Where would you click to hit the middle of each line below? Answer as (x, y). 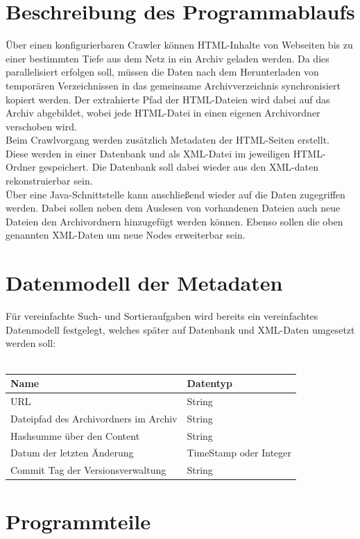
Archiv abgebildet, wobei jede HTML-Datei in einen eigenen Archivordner (163, 113)
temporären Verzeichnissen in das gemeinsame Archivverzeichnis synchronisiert (173, 85)
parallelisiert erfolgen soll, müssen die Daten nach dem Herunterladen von (162, 72)
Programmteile (78, 521)
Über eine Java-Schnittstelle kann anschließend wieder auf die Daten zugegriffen (175, 194)
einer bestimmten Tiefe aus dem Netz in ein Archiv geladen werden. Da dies (168, 58)
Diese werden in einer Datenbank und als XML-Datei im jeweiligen (148, 153)
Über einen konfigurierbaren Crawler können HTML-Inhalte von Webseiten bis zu (179, 45)
